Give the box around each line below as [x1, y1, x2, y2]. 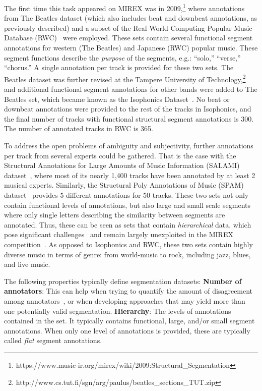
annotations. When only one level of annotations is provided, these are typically [4, 325, 250, 336]
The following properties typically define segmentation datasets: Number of [4, 275, 242, 286]
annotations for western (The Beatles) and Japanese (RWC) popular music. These [4, 42, 258, 53]
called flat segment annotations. [4, 335, 102, 346]
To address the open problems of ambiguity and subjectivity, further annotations [4, 140, 253, 151]
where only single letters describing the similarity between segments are [4, 209, 225, 220]
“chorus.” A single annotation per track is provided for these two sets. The [4, 62, 234, 73]
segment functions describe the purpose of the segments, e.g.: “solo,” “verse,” [4, 52, 241, 63]
